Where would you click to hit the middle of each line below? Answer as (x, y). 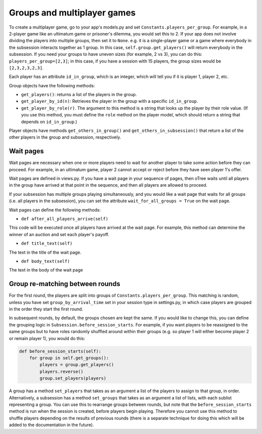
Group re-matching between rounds (65, 284)
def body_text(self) (46, 261)
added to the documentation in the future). (51, 425)
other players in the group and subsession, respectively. (65, 137)
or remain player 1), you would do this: (47, 338)
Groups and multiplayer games (72, 13)
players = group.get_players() (77, 365)
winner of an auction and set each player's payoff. (59, 234)
